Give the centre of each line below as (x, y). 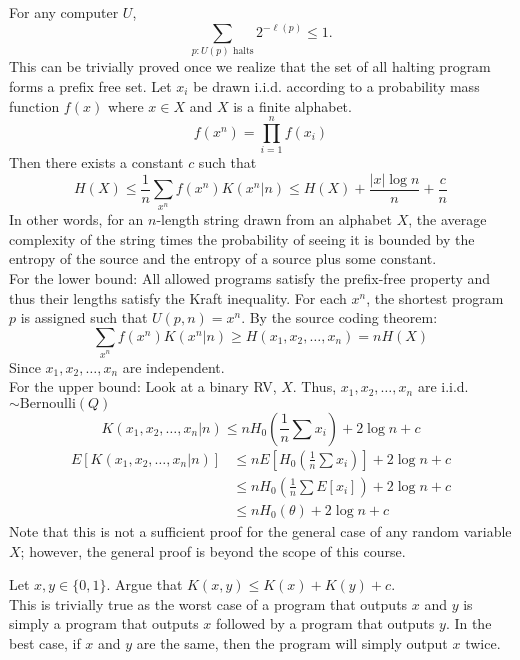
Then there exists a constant (96, 162)
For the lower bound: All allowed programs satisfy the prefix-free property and (250, 277)
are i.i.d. (443, 386)
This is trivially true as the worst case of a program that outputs (208, 603)
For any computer (64, 12)
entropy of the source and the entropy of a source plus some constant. (223, 258)
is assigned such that (84, 317)
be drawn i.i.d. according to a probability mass (336, 85)
